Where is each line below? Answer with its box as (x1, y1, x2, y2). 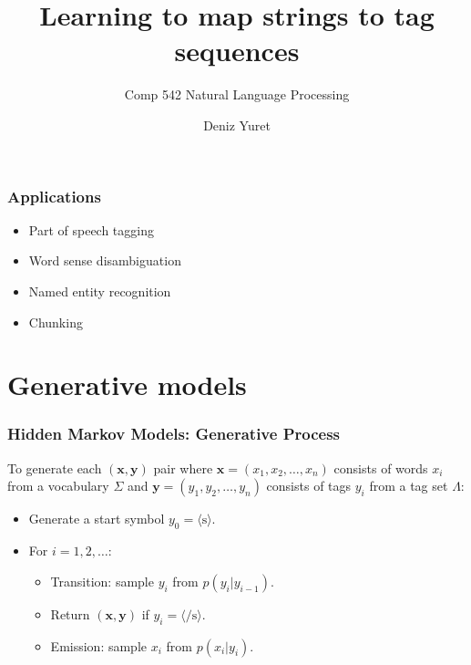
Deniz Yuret (203, 115, 271, 134)
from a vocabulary (7, 476, 109, 495)
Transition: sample (50, 571, 154, 590)
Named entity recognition (28, 281, 171, 300)
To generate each (7, 458, 102, 477)
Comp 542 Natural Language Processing (124, 85, 350, 104)
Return (50, 604, 90, 623)
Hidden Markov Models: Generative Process (7, 422, 341, 445)
